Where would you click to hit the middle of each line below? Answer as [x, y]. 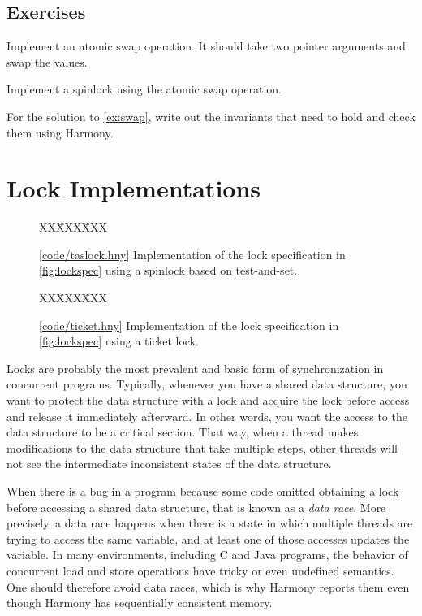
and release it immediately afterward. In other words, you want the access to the [207, 416]
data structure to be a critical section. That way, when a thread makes [183, 432]
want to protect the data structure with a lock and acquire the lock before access [208, 400]
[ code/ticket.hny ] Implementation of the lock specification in [189, 325]
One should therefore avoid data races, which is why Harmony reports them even [208, 586]
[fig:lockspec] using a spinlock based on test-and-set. [168, 270]
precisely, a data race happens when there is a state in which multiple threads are [210, 523]
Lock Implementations [134, 188]
